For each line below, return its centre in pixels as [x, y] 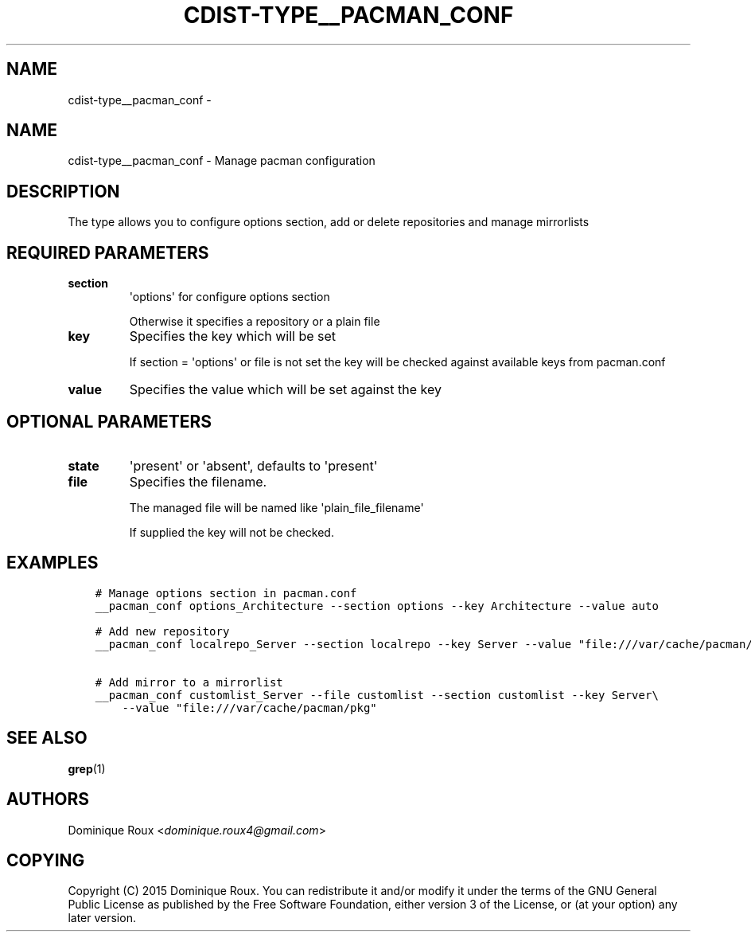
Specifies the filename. [198, 481]
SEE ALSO [47, 738]
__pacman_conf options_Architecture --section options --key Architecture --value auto [377, 606]
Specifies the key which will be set [233, 336]
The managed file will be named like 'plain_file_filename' [276, 507]
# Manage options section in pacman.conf [226, 593]
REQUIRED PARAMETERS [108, 252]
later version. [102, 918]
